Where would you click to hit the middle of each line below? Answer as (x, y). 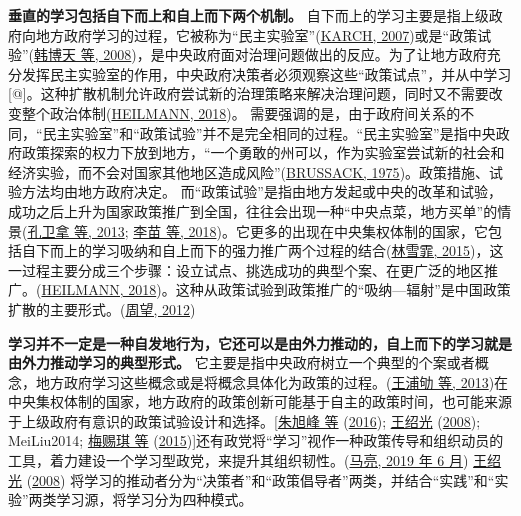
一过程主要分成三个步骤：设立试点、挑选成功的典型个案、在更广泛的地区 (246, 269)
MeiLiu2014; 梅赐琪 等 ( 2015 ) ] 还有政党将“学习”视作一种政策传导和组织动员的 (256, 440)
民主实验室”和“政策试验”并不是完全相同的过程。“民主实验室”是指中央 (269, 132)
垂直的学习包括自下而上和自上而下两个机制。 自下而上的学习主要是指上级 (248, 15)
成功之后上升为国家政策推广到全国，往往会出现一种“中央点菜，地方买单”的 (253, 210)
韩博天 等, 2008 (83, 54)
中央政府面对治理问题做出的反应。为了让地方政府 (325, 54)
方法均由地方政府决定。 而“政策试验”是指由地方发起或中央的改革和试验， (261, 191)
